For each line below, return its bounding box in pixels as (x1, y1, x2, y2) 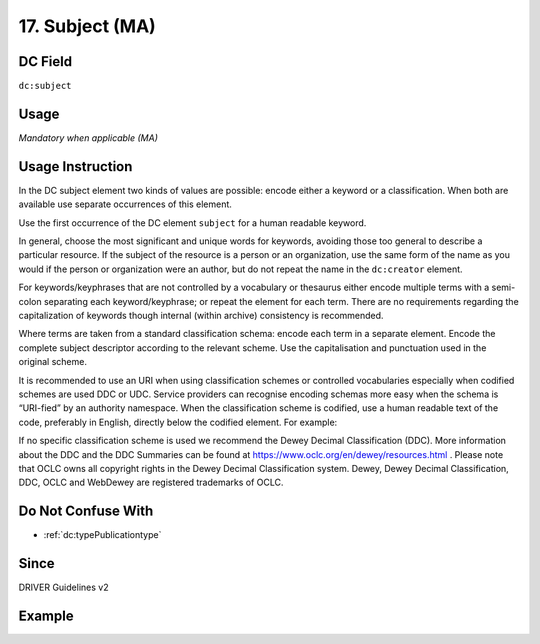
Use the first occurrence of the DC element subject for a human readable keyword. (18, 216, 367, 229)
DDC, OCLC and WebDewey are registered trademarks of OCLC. (18, 476, 284, 489)
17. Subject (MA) (18, 15, 157, 37)
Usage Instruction (18, 158, 133, 175)
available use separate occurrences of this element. (18, 198, 232, 210)
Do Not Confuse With (18, 503, 154, 520)
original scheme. (18, 356, 87, 368)
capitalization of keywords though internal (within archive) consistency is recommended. (18, 310, 384, 321)
